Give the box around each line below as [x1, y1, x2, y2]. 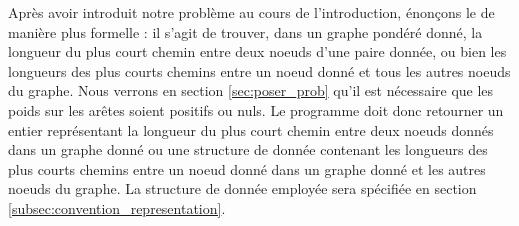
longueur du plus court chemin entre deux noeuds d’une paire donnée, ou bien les [8, 41, 507, 62]
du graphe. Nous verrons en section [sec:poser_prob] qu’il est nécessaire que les [8, 80, 494, 101]
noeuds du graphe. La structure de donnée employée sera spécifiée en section [8, 178, 477, 199]
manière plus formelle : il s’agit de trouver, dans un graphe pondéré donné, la [8, 21, 483, 42]
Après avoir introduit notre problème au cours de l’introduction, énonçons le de [8, 2, 495, 22]
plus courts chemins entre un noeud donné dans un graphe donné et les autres [8, 158, 486, 179]
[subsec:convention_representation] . [8, 197, 226, 218]
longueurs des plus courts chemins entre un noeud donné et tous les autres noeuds [8, 60, 511, 81]
